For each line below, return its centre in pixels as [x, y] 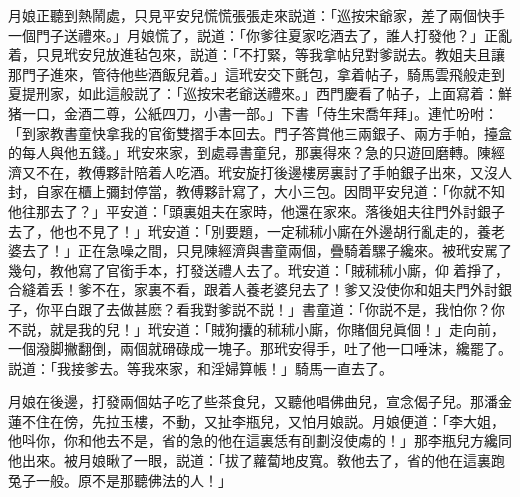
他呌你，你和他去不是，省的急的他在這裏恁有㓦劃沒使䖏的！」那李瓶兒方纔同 [260, 440]
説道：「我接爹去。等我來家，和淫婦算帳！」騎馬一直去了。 [200, 367]
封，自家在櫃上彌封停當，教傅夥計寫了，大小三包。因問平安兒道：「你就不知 [256, 191]
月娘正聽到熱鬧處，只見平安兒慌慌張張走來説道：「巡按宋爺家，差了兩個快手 [256, 15]
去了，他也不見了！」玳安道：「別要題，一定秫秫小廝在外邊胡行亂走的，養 [249, 230]
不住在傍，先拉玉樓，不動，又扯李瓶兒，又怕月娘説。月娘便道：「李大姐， [263, 420]
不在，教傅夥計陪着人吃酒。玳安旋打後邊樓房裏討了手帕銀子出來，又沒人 [273, 171]
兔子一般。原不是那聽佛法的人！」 [120, 479]
